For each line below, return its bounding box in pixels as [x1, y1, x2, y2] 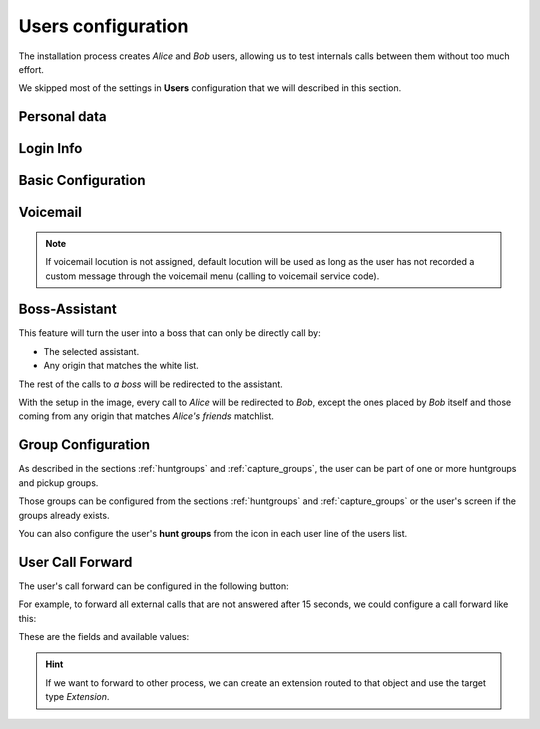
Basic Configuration [18, 172, 146, 189]
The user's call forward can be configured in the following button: [18, 580, 289, 592]
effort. [18, 63, 45, 75]
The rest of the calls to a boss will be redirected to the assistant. [18, 378, 284, 390]
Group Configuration [18, 436, 150, 454]
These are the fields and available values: [18, 630, 190, 642]
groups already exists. [18, 509, 110, 521]
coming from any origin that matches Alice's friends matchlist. [18, 410, 275, 422]
